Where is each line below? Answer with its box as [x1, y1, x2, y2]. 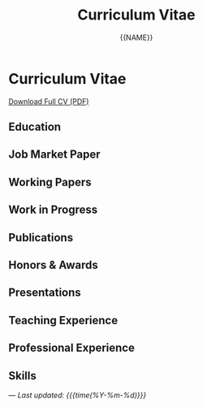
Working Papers [8, 175, 92, 189]
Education [8, 120, 62, 134]
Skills [8, 368, 37, 383]
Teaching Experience [8, 313, 119, 327]
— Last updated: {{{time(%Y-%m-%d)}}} [8, 390, 147, 400]
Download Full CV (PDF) [8, 96, 89, 106]
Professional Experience [8, 341, 136, 355]
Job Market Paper [8, 148, 101, 162]
